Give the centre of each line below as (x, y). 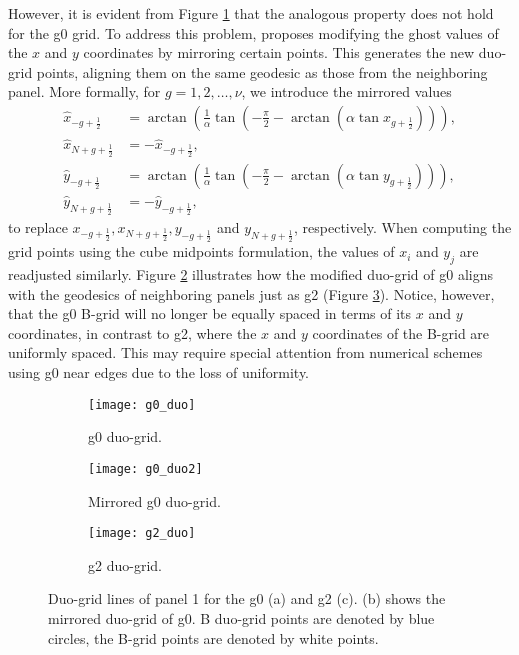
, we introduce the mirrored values (346, 91)
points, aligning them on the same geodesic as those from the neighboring (262, 71)
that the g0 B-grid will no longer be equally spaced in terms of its (210, 313)
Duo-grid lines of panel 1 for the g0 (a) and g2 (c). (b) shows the (247, 598)
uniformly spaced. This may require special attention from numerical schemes (245, 352)
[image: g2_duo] (142, 533)
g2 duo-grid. (125, 564)
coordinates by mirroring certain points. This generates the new (279, 52)
